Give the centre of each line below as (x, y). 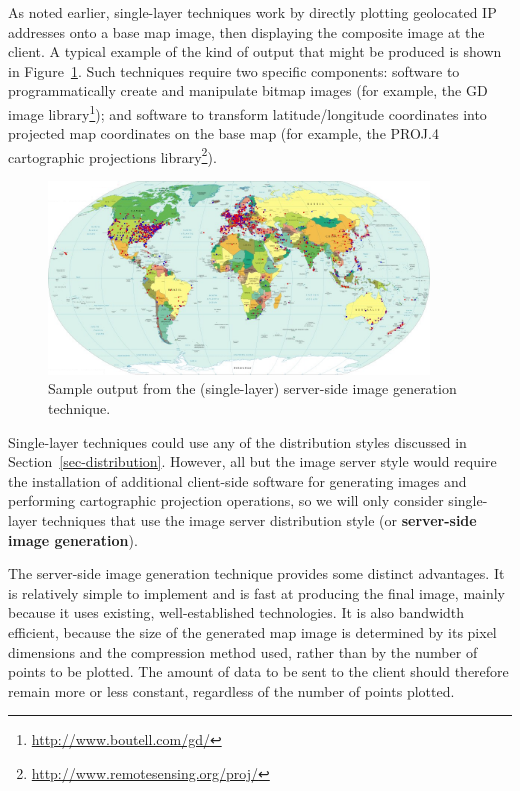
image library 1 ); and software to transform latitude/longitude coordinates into (247, 112)
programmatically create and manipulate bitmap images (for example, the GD (248, 90)
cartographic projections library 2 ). (112, 155)
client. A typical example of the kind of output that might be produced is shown (255, 51)
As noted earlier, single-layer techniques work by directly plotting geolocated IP (252, 12)
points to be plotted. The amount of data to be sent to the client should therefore (258, 671)
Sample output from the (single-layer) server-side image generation (252, 388)
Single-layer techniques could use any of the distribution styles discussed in (237, 441)
